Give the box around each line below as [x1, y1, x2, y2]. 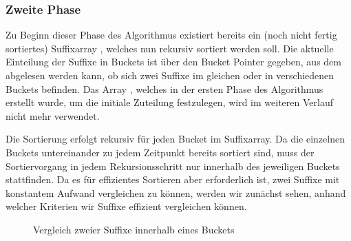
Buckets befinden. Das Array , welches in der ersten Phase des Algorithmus [6, 81, 323, 96]
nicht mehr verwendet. [6, 108, 100, 123]
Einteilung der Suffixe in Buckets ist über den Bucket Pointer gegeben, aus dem [6, 54, 341, 69]
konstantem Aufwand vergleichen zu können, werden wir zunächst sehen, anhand [6, 185, 346, 200]
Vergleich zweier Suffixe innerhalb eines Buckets [33, 222, 235, 236]
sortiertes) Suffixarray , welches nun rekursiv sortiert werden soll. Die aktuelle [6, 41, 334, 55]
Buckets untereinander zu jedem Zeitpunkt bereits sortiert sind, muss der [6, 145, 315, 159]
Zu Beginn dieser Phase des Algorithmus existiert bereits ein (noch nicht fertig [6, 28, 337, 42]
